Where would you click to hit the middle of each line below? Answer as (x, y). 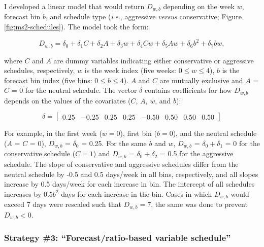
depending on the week (199, 6)
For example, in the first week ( (53, 133)
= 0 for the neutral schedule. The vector (74, 90)
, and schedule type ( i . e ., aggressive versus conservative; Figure (143, 16)
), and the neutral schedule (215, 133)
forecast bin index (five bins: (48, 80)
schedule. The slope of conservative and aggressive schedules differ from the (121, 164)
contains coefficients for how (188, 90)
